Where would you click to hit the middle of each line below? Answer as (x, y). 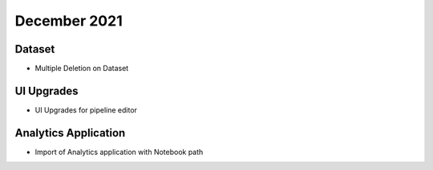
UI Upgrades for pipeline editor (86, 110)
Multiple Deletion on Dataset (82, 69)
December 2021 (69, 21)
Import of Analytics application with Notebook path (119, 152)
